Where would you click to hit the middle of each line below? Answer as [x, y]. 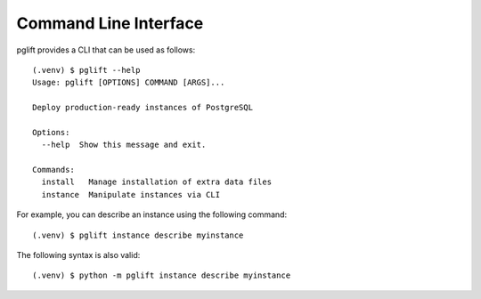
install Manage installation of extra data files [156, 182]
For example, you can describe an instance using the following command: [152, 214]
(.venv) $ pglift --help [86, 70]
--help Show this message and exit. [124, 145]
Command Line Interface [110, 23]
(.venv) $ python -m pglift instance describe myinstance [162, 275]
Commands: [53, 170]
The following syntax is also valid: [78, 255]
